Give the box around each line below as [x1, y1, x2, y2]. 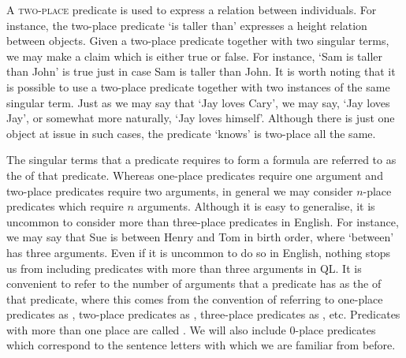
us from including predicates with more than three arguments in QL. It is [6, 259, 362, 276]
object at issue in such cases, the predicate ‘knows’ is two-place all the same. [6, 125, 376, 141]
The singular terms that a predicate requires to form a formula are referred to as [6, 151, 397, 168]
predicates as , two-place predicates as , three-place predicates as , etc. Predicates [6, 306, 400, 323]
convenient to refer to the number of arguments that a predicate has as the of [6, 275, 382, 292]
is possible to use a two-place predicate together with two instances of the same [6, 78, 390, 95]
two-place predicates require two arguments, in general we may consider [6, 182, 353, 199]
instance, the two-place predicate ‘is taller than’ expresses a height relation [6, 17, 367, 33]
